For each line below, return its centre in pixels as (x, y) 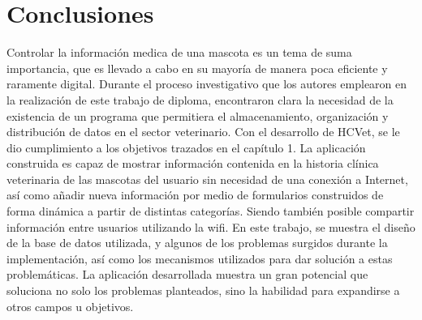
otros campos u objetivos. (70, 306)
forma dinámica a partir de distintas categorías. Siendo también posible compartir (211, 211)
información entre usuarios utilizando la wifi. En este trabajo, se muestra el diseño (211, 226)
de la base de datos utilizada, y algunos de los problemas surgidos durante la (197, 243)
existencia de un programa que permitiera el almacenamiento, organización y (198, 115)
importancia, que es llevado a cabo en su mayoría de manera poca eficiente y (197, 68)
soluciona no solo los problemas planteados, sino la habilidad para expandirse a (203, 290)
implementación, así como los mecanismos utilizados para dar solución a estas (200, 258)
